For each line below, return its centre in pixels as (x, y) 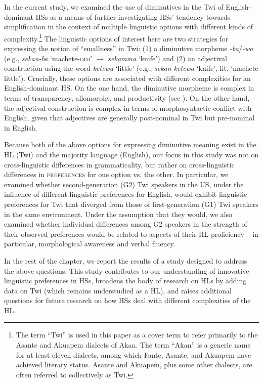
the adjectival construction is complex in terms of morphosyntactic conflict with (128, 108)
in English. (21, 127)
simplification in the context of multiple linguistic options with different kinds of (128, 27)
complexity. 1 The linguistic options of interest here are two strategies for (116, 37)
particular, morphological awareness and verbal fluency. (90, 244)
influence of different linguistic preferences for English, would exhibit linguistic (126, 194)
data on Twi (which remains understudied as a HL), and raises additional (118, 290)
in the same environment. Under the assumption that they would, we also (118, 214)
